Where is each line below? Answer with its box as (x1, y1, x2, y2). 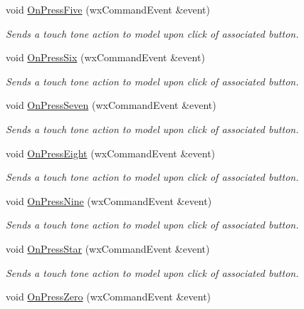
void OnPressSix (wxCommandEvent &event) (6, 50, 205, 65)
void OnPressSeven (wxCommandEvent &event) (6, 98, 216, 112)
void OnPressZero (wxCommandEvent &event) (6, 289, 211, 304)
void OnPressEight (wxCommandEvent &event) (6, 145, 216, 160)
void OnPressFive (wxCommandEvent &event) (6, 2, 211, 16)
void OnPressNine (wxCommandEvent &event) (6, 193, 212, 208)
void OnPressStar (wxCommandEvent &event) (6, 241, 210, 256)
